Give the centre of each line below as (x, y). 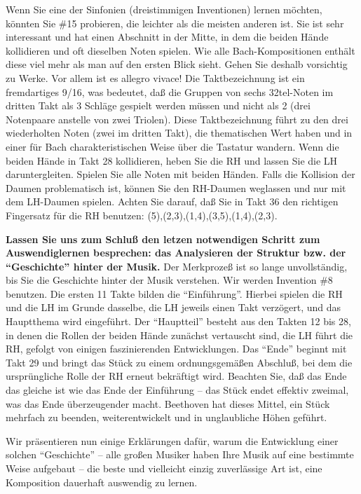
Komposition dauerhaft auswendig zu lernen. (102, 482)
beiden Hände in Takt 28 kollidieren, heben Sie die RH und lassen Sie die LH (172, 160)
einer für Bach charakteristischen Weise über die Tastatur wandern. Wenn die (172, 146)
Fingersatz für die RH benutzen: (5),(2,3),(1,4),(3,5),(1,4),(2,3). (142, 215)
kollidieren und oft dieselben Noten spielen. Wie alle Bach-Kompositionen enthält (180, 50)
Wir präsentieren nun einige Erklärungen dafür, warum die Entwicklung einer (172, 440)
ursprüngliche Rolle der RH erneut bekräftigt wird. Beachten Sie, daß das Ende (176, 376)
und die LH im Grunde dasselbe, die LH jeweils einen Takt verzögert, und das (173, 307)
